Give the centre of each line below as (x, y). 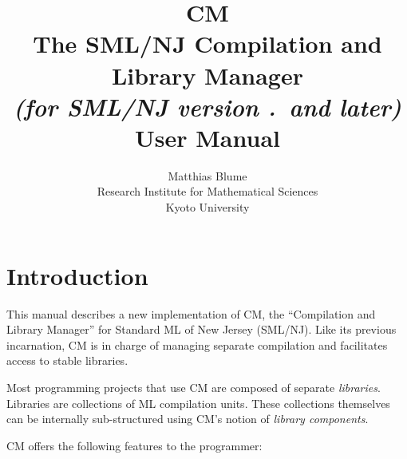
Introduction (77, 275)
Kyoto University (207, 207)
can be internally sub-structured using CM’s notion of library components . (188, 419)
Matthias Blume (207, 175)
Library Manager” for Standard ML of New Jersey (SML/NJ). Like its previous (202, 329)
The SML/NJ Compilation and (207, 44)
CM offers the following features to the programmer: (134, 445)
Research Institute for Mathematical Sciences (207, 191)
